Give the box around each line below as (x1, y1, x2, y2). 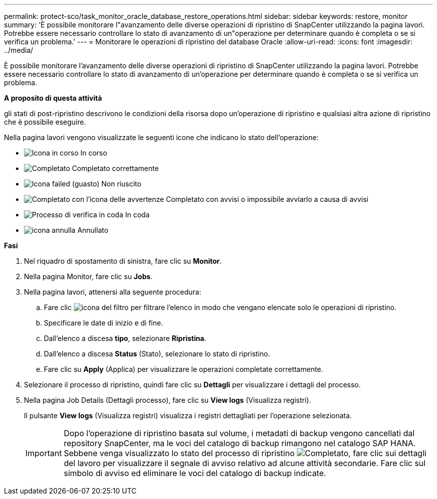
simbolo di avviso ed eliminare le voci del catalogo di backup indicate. (63, 468, 326, 478)
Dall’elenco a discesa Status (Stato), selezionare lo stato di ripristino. (44, 349, 270, 358)
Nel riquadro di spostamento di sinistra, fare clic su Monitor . (24, 257, 222, 265)
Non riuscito (101, 179, 142, 188)
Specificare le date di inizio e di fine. (44, 319, 163, 327)
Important (25, 448, 62, 458)
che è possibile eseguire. (4, 118, 86, 126)
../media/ (4, 46, 33, 54)
